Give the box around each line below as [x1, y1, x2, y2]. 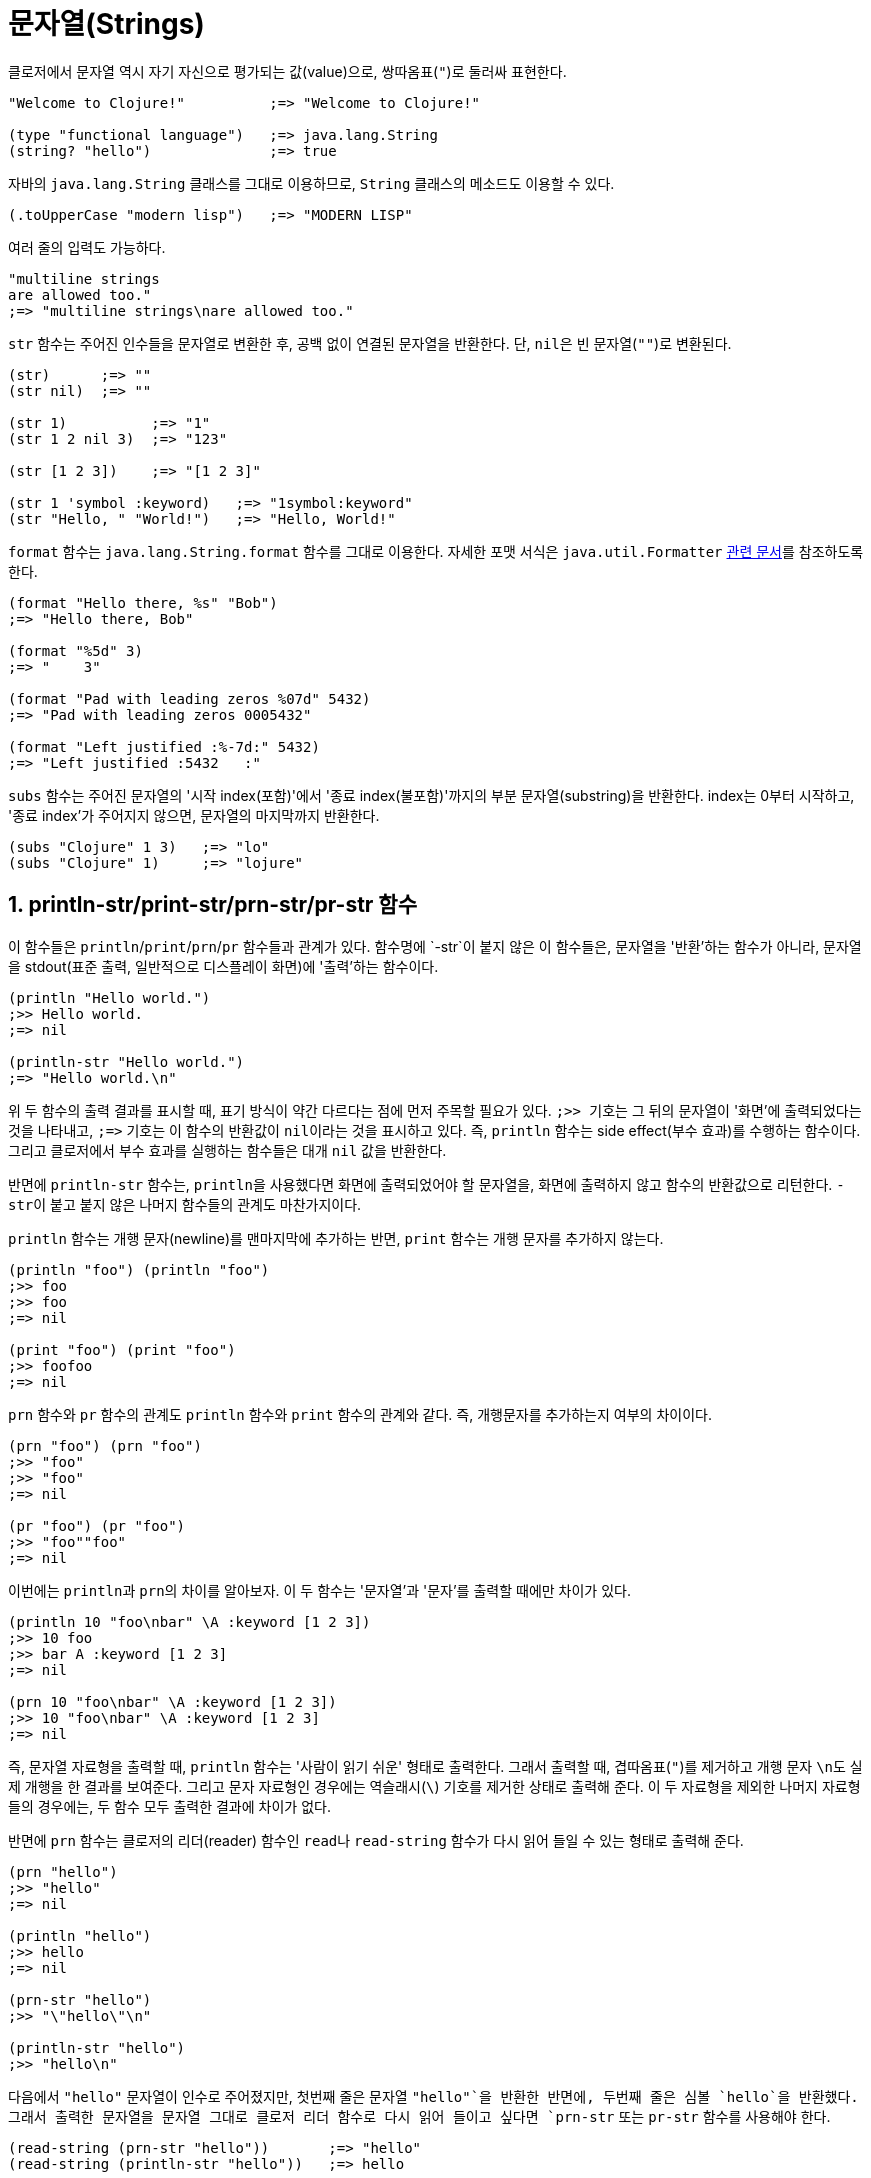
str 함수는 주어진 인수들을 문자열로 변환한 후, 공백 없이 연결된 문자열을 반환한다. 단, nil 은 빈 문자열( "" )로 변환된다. [8, 334, 732, 352]
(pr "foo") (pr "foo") [8, 1517, 186, 1534]
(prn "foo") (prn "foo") [8, 1437, 202, 1454]
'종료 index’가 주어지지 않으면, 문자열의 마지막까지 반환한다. [8, 806, 380, 824]
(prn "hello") [8, 1863, 118, 1880]
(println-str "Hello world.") [8, 1053, 245, 1070]
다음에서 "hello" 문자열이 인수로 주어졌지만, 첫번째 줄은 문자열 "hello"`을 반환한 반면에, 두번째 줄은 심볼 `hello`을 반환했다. [8, 2087, 859, 2105]
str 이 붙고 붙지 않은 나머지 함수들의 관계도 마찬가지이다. [8, 1195, 362, 1213]
